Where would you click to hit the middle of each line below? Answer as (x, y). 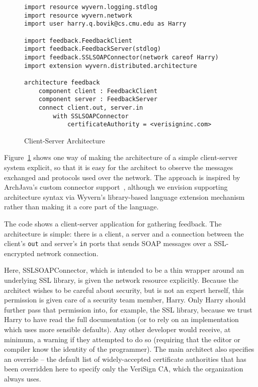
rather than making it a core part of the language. (81, 207)
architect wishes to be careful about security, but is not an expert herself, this (124, 290)
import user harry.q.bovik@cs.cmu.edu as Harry (105, 24)
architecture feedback (62, 82)
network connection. (67, 253)
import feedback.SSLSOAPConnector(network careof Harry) (121, 57)
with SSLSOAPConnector (91, 116)
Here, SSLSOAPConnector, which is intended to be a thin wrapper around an (124, 270)
